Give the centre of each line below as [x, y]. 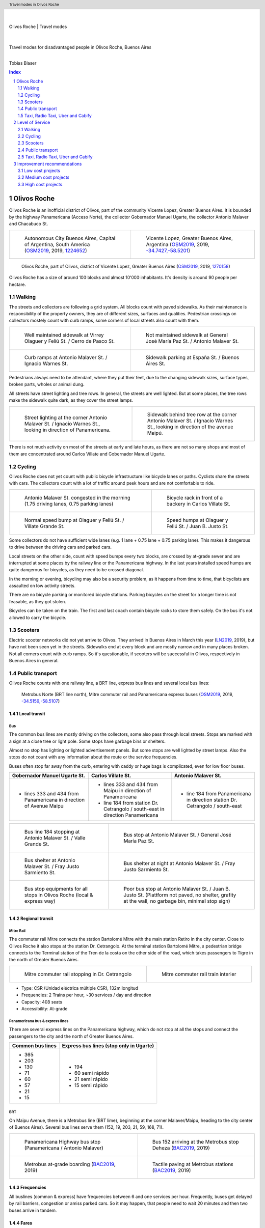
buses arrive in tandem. [33, 1210]
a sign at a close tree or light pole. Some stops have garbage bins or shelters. [87, 741]
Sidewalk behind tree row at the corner [192, 415]
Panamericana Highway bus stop [62, 1142]
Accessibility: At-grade [45, 1008]
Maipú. [155, 433]
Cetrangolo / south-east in [134, 809]
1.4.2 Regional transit [31, 918]
